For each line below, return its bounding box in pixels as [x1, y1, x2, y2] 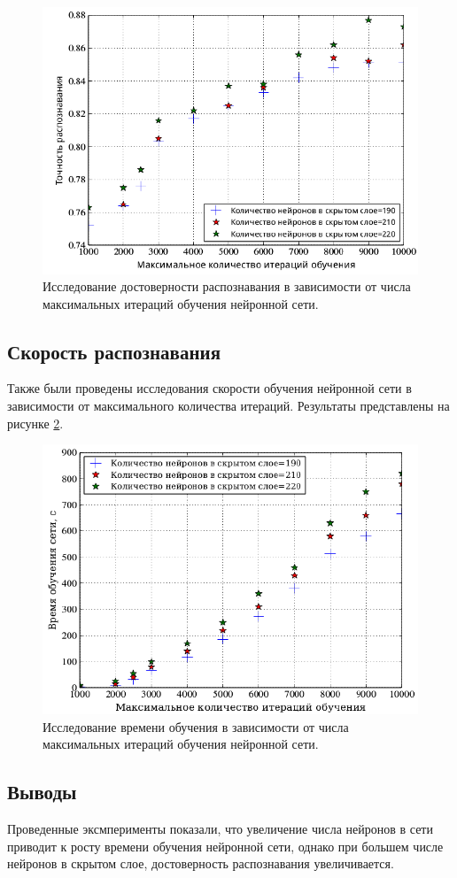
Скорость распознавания [7, 337, 221, 365]
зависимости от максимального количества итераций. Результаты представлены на [7, 397, 450, 415]
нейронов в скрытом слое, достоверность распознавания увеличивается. [7, 854, 394, 873]
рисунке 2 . [7, 413, 64, 432]
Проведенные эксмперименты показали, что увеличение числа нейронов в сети [7, 820, 433, 838]
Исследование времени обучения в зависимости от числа [43, 717, 349, 736]
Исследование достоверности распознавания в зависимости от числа [43, 277, 411, 296]
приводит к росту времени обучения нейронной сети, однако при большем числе [7, 836, 444, 855]
